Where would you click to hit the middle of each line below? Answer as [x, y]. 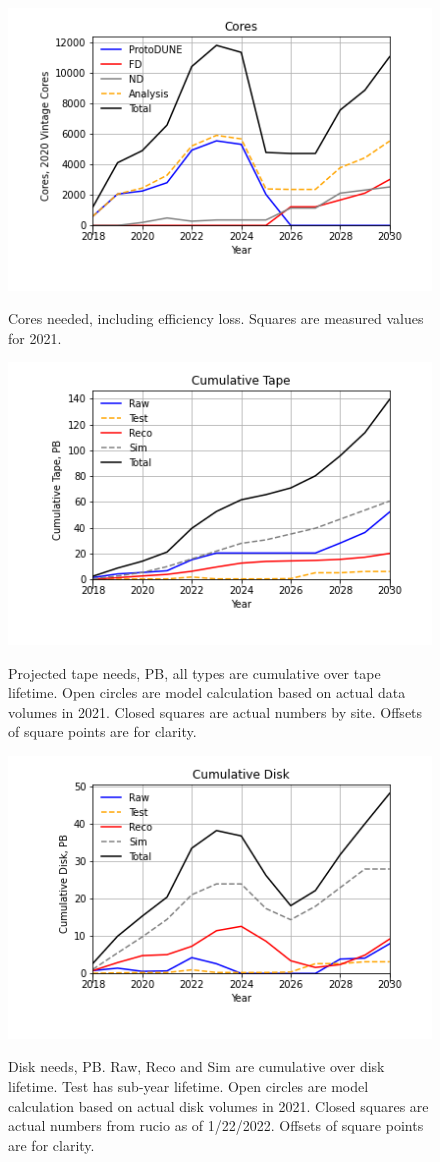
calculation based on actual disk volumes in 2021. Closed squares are [218, 1105]
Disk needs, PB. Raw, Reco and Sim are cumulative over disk [196, 1066]
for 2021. [35, 337]
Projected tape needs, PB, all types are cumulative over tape [194, 672]
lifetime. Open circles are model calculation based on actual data [207, 692]
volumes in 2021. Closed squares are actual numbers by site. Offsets [215, 711]
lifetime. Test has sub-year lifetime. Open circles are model [188, 1085]
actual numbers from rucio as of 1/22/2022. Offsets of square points [216, 1125]
